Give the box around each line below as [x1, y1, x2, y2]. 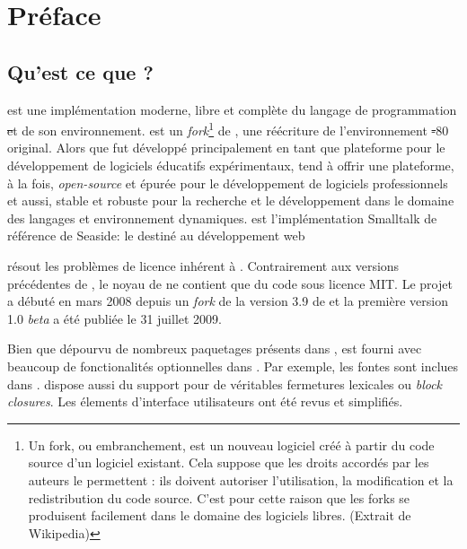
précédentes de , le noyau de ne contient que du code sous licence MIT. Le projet [7, 274, 453, 292]
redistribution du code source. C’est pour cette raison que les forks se [28, 488, 410, 507]
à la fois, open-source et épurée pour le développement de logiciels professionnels [7, 173, 448, 192]
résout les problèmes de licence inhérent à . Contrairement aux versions [7, 256, 400, 274]
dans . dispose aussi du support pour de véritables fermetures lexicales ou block [7, 374, 443, 393]
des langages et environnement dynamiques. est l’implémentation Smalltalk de [7, 208, 437, 227]
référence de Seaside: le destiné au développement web [7, 226, 305, 245]
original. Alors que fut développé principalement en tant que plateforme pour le [7, 138, 445, 157]
